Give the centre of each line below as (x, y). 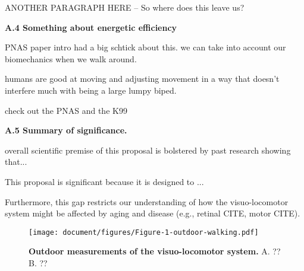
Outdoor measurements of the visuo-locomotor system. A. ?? (155, 251)
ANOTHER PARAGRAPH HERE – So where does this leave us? (125, 7)
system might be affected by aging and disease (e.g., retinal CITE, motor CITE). (153, 213)
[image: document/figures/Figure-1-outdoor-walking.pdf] (144, 232)
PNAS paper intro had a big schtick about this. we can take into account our (145, 47)
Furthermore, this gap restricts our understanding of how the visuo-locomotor (147, 201)
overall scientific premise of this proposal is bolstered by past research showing (148, 150)
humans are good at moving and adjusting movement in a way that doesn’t (142, 79)
